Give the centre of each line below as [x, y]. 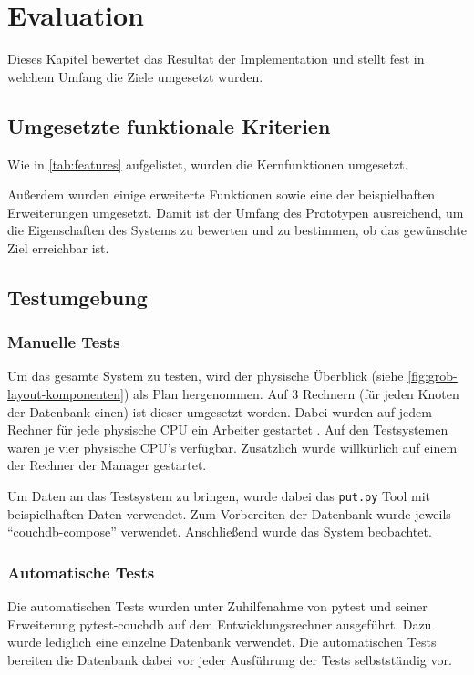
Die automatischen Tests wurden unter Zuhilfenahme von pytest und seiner [217, 606]
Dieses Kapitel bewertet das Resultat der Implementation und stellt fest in [216, 59]
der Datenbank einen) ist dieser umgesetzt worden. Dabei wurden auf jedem [220, 411]
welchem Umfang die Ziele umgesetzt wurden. [135, 76]
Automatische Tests [81, 572]
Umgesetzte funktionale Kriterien [169, 125]
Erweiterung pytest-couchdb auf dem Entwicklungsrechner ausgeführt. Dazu [220, 624]
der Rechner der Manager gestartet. [107, 465]
